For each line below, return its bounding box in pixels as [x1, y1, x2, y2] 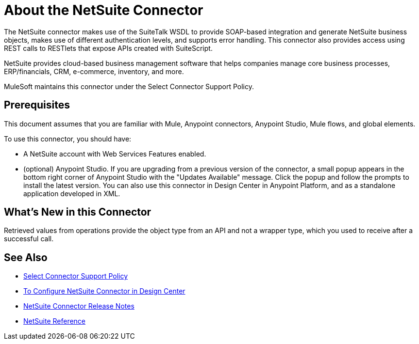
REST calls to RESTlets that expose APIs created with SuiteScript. [4, 44, 213, 52]
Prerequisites [4, 99, 70, 111]
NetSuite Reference [23, 317, 86, 326]
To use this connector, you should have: [4, 134, 132, 143]
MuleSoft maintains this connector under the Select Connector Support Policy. [4, 82, 254, 91]
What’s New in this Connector [4, 206, 151, 219]
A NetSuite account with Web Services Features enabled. [23, 149, 206, 158]
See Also [4, 251, 48, 264]
